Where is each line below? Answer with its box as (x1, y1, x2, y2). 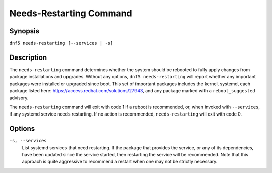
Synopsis (9, 27, 40, 35)
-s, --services (9, 138, 47, 144)
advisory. (9, 95, 29, 101)
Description (9, 53, 47, 62)
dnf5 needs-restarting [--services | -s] (9, 40, 113, 46)
